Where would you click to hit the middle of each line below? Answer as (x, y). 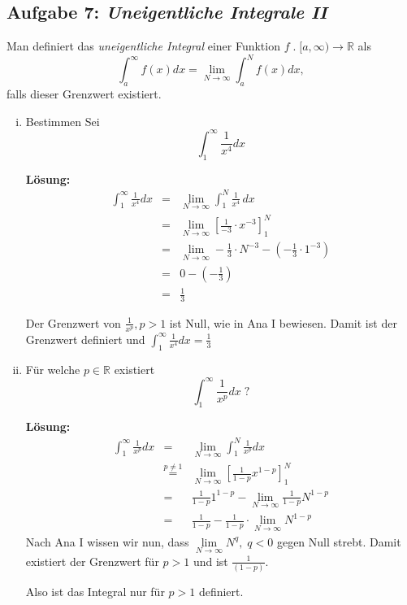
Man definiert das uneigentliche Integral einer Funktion (143, 46)
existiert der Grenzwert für (92, 561)
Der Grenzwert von (73, 322)
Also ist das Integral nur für (95, 592)
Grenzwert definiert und (85, 339)
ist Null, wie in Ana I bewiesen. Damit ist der (283, 322)
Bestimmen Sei (63, 121)
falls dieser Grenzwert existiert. (84, 94)
